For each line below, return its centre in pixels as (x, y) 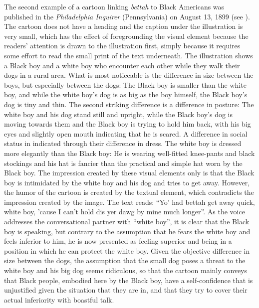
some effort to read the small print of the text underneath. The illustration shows (129, 55)
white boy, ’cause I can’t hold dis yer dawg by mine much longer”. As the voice (125, 212)
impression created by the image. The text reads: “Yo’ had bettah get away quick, (129, 202)
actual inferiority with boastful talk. (59, 299)
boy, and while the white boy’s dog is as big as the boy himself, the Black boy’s (126, 94)
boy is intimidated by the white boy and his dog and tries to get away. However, (127, 182)
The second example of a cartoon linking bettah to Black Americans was (114, 6)
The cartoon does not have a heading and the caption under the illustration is (124, 26)
